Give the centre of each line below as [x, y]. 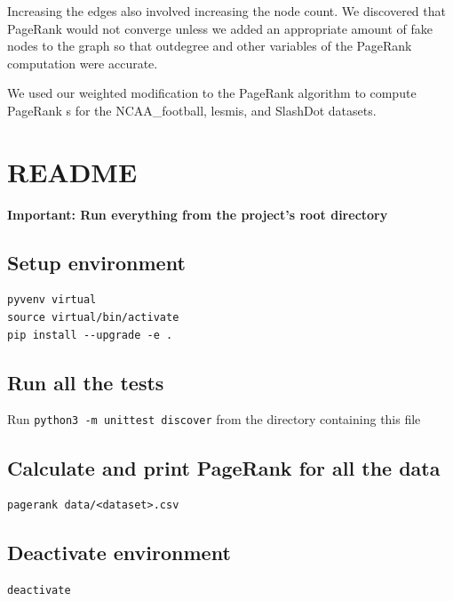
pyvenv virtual [52, 300]
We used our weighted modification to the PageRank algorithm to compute [212, 93]
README [72, 171]
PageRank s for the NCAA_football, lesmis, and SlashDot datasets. [192, 110]
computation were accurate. [83, 63]
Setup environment [96, 262]
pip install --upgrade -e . [90, 335]
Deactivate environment [119, 553]
